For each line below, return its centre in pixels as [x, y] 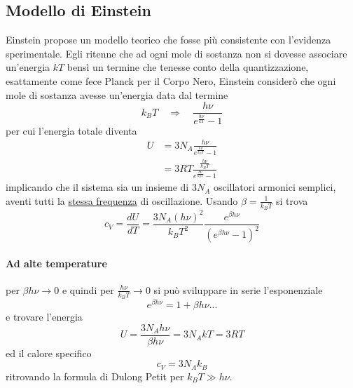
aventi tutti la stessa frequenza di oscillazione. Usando [122, 200]
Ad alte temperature [56, 263]
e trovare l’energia [44, 317]
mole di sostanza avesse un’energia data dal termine [117, 94]
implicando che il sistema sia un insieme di [97, 187]
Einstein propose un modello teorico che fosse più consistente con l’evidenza [168, 40]
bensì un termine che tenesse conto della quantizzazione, [188, 67]
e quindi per [88, 289]
